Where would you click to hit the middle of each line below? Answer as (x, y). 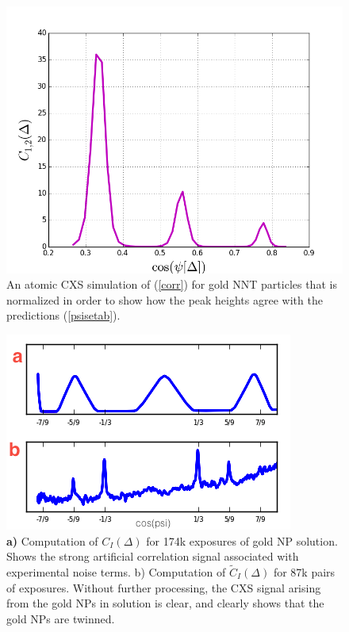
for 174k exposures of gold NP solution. (242, 540)
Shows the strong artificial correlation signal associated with (153, 556)
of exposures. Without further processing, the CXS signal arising (164, 587)
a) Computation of (52, 540)
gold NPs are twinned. (61, 618)
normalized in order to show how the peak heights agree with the (165, 299)
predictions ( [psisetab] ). (63, 315)
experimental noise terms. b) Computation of (116, 571)
